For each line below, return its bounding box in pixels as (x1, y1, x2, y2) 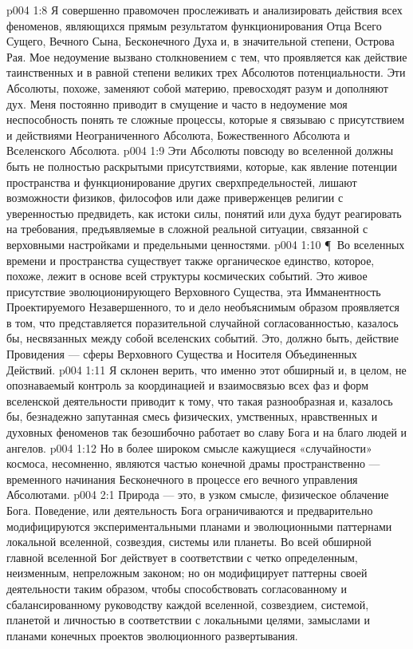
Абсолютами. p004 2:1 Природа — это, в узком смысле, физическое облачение (6, 486, 389, 503)
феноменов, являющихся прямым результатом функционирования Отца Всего (6, 17, 382, 34)
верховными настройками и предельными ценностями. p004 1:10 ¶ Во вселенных (6, 235, 405, 252)
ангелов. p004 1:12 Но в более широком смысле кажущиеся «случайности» (6, 439, 372, 456)
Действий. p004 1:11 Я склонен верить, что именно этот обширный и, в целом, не (6, 361, 407, 378)
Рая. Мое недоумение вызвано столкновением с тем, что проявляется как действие (6, 48, 407, 65)
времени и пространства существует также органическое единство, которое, (6, 251, 375, 268)
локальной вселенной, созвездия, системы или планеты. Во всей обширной (6, 533, 372, 550)
